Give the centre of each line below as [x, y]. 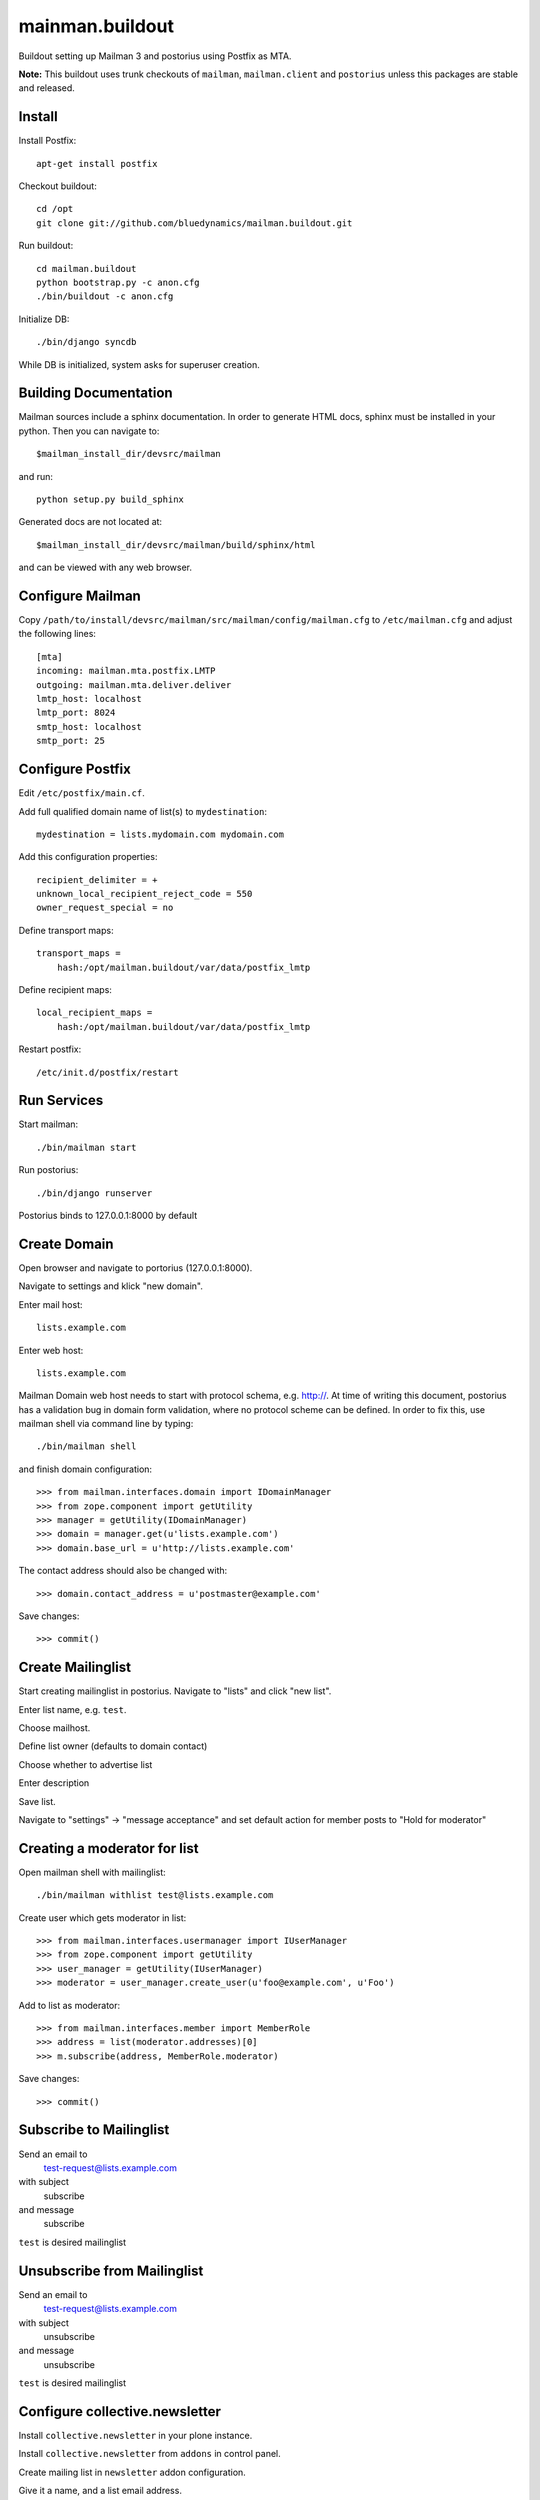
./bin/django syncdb [86, 342]
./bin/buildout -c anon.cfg [105, 296]
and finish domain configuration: [85, 1469]
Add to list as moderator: [69, 2005]
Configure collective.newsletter [120, 2411]
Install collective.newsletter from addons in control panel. [149, 2454]
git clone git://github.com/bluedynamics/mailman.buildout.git [194, 223]
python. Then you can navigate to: [89, 431]
